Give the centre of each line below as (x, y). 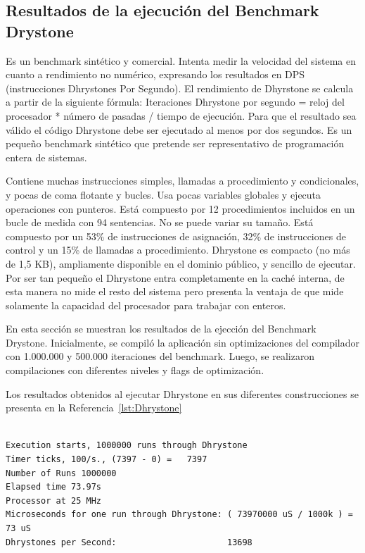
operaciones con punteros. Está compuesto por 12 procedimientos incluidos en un (180, 208)
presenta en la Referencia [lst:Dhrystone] (94, 408)
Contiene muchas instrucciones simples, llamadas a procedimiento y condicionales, (182, 181)
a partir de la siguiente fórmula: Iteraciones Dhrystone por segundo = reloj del (175, 102)
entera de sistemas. (46, 157)
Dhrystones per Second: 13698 (129, 542)
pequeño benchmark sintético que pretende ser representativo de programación (175, 143)
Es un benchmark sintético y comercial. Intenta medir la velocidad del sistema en (181, 60)
